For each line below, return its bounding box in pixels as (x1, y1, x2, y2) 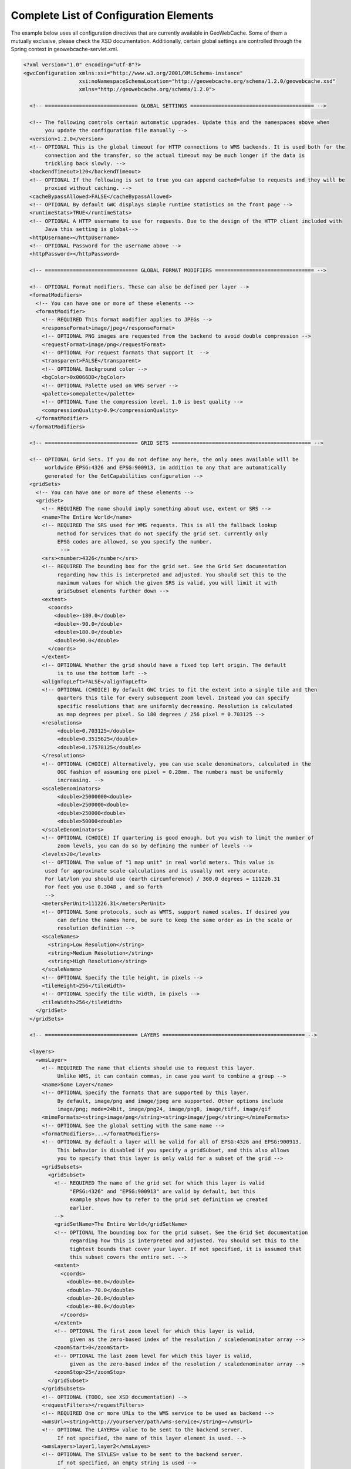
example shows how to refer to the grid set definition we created (69, 1196, 268, 1203)
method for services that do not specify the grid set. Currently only (57, 530, 268, 537)
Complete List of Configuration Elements (11, 9, 214, 22)
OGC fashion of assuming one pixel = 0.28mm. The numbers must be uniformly (57, 769, 283, 775)
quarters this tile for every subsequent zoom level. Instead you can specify (57, 695, 290, 702)
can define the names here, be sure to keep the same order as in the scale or (57, 917, 293, 923)
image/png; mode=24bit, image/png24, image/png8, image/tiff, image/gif (57, 1105, 271, 1112)
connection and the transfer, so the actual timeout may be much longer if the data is (45, 152, 305, 159)
